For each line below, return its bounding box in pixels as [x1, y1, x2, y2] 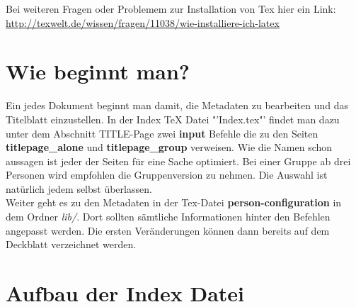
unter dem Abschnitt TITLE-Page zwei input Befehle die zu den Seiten [6, 125, 318, 140]
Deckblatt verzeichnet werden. [6, 237, 137, 252]
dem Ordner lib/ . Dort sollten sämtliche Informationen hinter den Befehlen [6, 209, 331, 224]
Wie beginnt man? [6, 57, 190, 86]
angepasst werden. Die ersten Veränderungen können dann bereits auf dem [6, 223, 330, 238]
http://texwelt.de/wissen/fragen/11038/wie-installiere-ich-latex [6, 15, 280, 30]
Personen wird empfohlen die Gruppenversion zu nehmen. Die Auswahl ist [6, 167, 328, 182]
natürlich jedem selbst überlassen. [6, 181, 152, 196]
